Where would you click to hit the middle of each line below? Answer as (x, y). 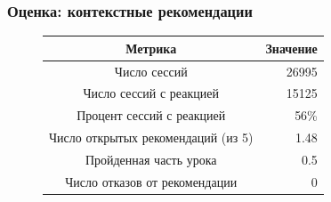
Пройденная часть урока (151, 159)
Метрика (151, 48)
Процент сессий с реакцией (151, 115)
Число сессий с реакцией (151, 93)
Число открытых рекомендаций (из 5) (151, 137)
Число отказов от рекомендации (151, 181)
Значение (291, 48)
